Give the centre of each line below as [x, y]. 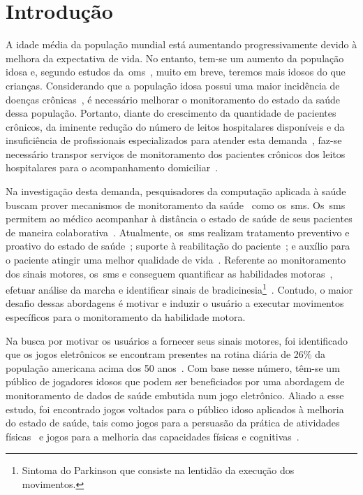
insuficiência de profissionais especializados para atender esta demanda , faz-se [174, 140]
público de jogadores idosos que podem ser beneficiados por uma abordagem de [175, 381]
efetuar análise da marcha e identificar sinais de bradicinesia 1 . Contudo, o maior [179, 288]
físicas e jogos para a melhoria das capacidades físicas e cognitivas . [153, 436]
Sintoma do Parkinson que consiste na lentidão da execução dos [158, 470]
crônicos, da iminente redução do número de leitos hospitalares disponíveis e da [175, 126]
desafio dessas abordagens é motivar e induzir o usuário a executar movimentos [175, 303]
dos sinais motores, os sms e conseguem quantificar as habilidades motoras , [169, 273]
